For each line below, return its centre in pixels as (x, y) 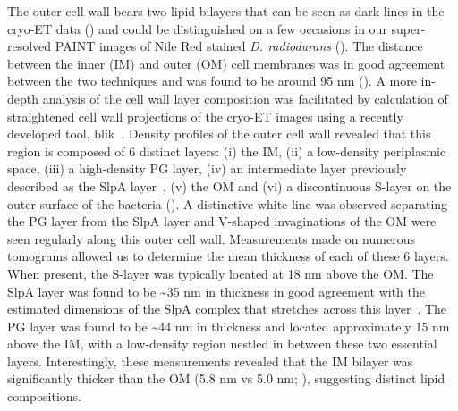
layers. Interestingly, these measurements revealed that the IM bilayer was (210, 361)
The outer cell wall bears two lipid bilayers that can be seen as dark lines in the (226, 11)
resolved (30, 46)
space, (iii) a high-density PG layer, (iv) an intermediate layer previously (207, 168)
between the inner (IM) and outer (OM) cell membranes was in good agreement (226, 63)
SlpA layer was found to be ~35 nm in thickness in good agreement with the (216, 291)
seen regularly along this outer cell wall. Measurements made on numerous (211, 238)
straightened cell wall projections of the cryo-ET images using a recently (205, 116)
